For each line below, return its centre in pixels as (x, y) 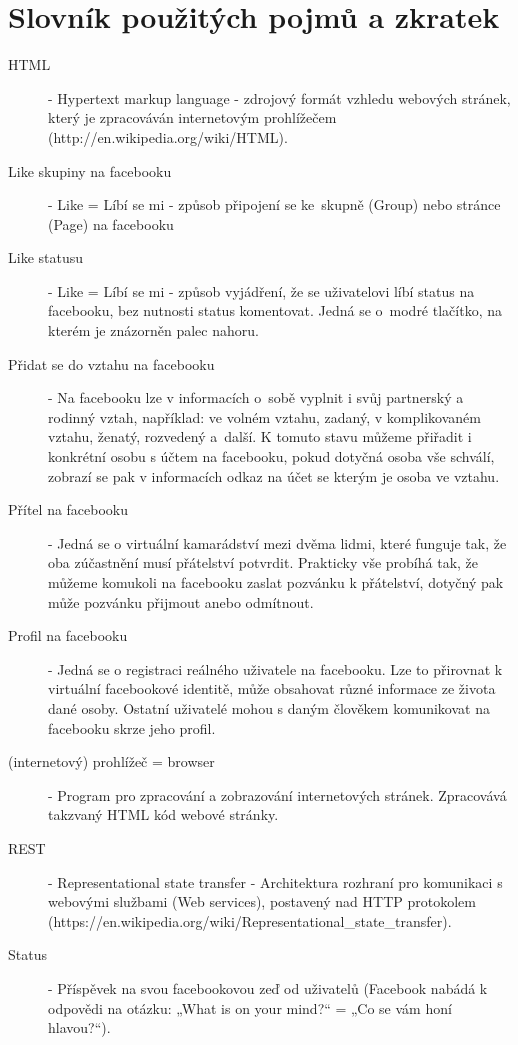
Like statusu (46, 257)
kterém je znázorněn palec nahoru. (153, 330)
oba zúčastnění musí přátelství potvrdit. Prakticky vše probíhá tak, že (263, 562)
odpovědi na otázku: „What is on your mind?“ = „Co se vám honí (250, 1007)
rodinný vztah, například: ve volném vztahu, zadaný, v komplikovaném (264, 416)
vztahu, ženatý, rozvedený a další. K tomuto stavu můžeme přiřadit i (260, 436)
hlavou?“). (79, 1027)
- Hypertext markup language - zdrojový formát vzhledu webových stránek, (279, 97)
